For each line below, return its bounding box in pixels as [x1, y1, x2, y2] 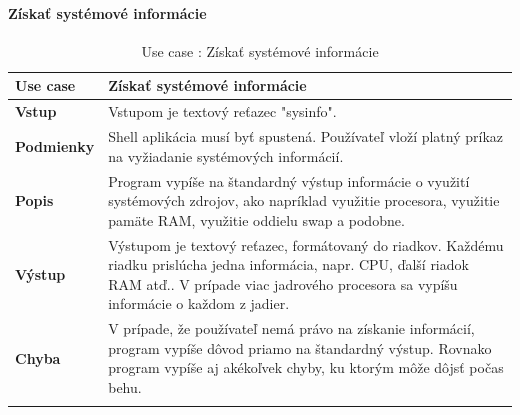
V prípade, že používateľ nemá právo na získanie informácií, [108, 318, 475, 339]
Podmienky [15, 135, 95, 156]
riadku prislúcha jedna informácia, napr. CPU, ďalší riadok [108, 254, 469, 275]
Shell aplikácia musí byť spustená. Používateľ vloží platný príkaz [108, 126, 504, 147]
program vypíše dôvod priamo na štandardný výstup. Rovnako [108, 337, 492, 358]
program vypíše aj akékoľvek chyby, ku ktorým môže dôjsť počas [108, 357, 504, 378]
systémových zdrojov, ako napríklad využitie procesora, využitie [108, 190, 500, 211]
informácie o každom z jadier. [108, 293, 290, 314]
